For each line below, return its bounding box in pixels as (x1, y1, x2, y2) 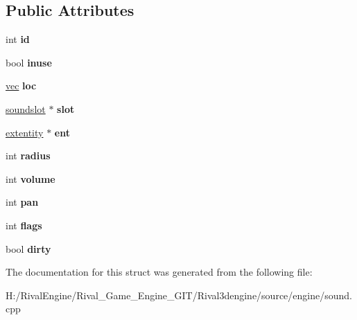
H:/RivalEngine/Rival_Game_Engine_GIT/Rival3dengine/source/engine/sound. (6, 287, 352, 302)
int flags (6, 217, 42, 232)
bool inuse (6, 55, 52, 69)
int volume (6, 171, 55, 186)
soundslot (6, 101, 46, 116)
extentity (6, 125, 44, 139)
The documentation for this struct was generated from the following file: (6, 265, 313, 279)
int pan (6, 195, 39, 209)
